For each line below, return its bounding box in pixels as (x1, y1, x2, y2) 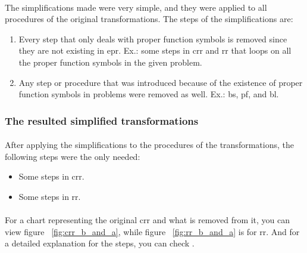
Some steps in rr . (18, 190, 81, 202)
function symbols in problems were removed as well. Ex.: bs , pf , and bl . (18, 88, 279, 100)
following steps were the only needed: (5, 150, 140, 162)
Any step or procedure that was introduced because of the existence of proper (18, 76, 303, 88)
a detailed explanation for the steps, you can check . (5, 237, 195, 249)
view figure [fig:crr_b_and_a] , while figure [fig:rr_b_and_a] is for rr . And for (5, 225, 300, 237)
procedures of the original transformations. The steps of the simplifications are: (5, 13, 293, 25)
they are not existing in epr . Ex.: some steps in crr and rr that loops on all (18, 44, 292, 57)
